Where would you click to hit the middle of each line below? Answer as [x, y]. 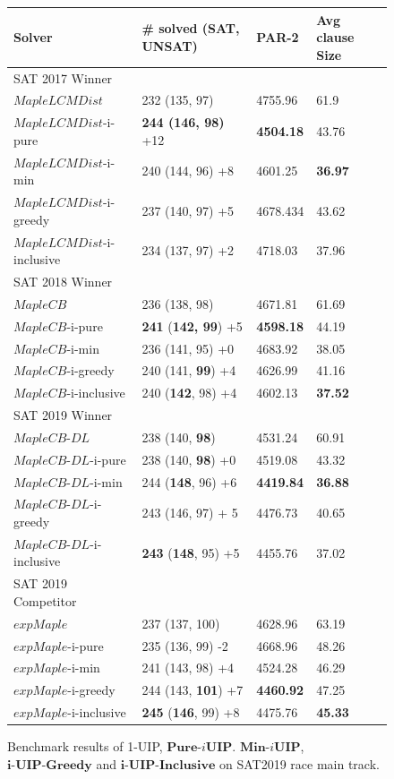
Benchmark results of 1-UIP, [85, 746]
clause [335, 37]
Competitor [45, 600]
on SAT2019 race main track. [299, 763]
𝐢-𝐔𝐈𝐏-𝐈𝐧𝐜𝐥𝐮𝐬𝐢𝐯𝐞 [168, 765]
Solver [33, 37]
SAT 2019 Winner [63, 415]
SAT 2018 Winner [63, 281]
